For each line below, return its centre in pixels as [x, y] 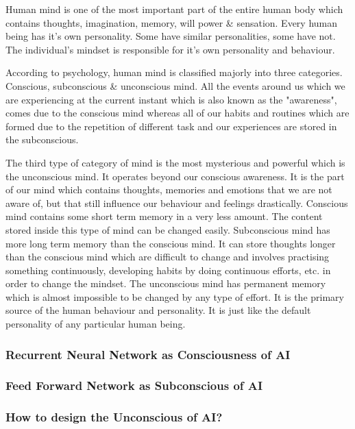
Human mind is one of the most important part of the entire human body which [174, 9]
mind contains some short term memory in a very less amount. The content [164, 216]
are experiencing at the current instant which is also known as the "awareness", [171, 99]
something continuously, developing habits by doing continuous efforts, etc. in [168, 270]
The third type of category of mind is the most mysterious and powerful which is [175, 162]
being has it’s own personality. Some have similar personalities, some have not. [171, 36]
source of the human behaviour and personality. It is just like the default [158, 310]
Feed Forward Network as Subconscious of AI [134, 385]
